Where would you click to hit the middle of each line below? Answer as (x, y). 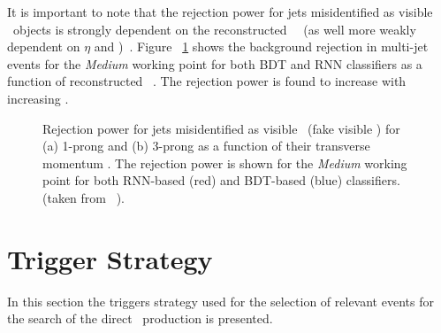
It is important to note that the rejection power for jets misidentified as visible (220, 12)
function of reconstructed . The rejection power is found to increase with (207, 81)
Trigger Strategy (110, 258)
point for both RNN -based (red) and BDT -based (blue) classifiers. (221, 180)
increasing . (38, 98)
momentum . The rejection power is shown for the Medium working (225, 163)
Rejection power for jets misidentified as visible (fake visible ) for (221, 128)
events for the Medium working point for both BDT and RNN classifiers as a (215, 63)
